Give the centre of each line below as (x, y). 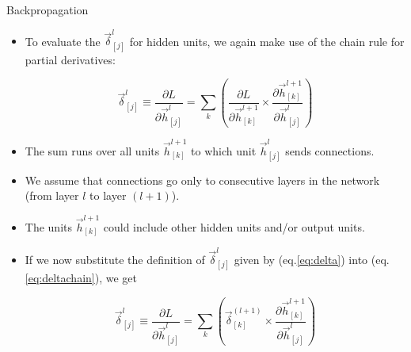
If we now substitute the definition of (115, 259)
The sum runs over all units (92, 150)
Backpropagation (48, 10)
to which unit (224, 150)
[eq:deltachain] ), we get (81, 278)
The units (48, 226)
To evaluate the (63, 41)
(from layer (52, 195)
